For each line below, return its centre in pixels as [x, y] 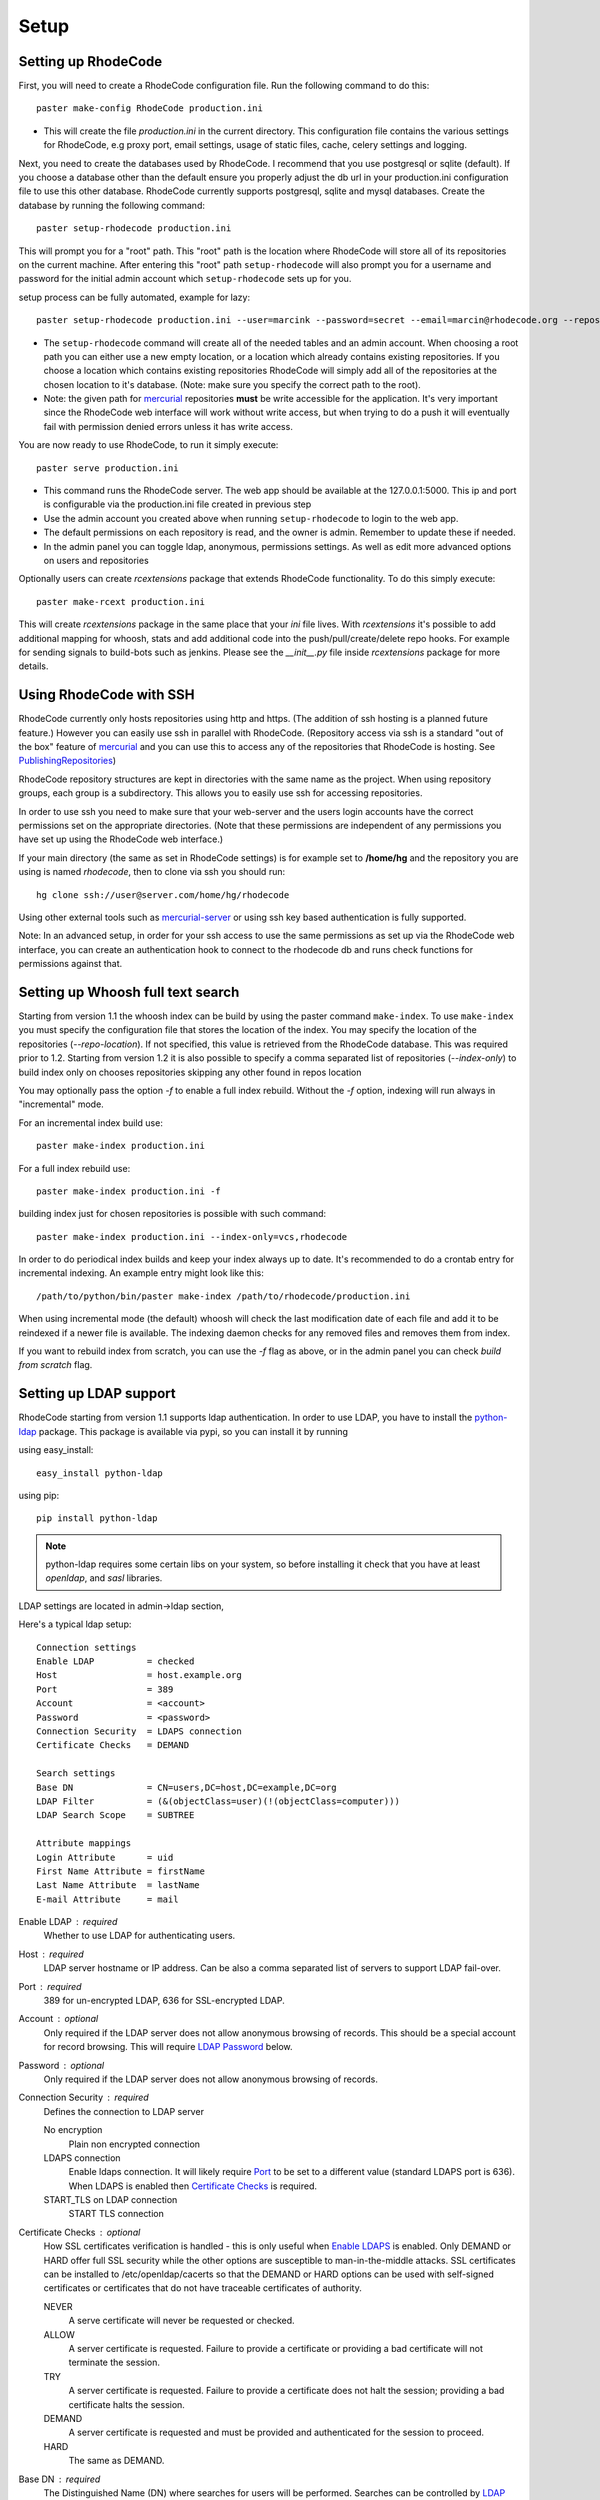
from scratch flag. [55, 1365]
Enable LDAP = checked [115, 1661]
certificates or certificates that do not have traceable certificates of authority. [202, 2288]
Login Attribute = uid [105, 1857]
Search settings [76, 1773]
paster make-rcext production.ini [120, 601]
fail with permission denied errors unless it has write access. [168, 426]
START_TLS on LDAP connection [110, 2200]
